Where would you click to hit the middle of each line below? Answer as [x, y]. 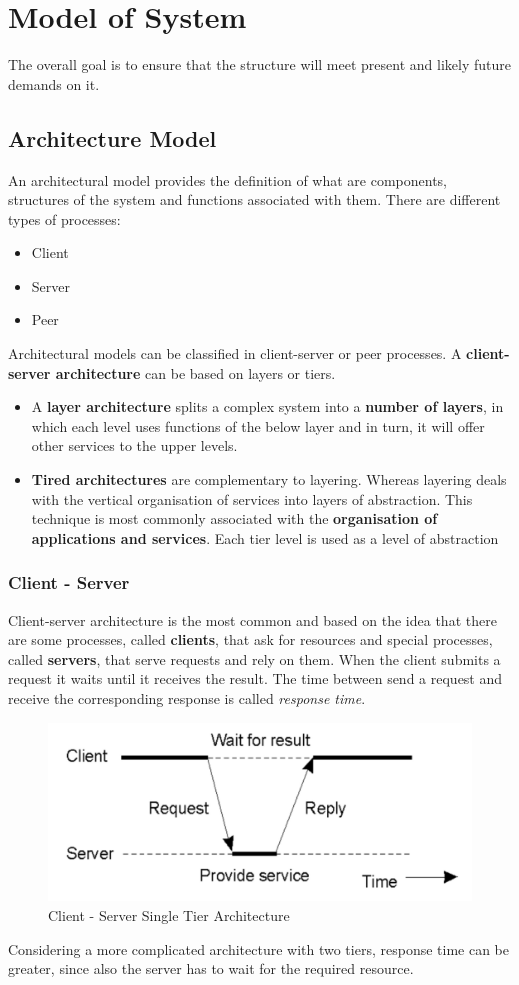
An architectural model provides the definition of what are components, [227, 179]
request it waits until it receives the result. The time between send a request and [255, 678]
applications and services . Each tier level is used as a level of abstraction [265, 537]
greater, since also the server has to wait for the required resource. [211, 968]
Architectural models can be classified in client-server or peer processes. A [235, 353]
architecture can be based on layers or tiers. [195, 372]
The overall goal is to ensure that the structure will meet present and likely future [259, 64]
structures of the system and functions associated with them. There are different [254, 199]
